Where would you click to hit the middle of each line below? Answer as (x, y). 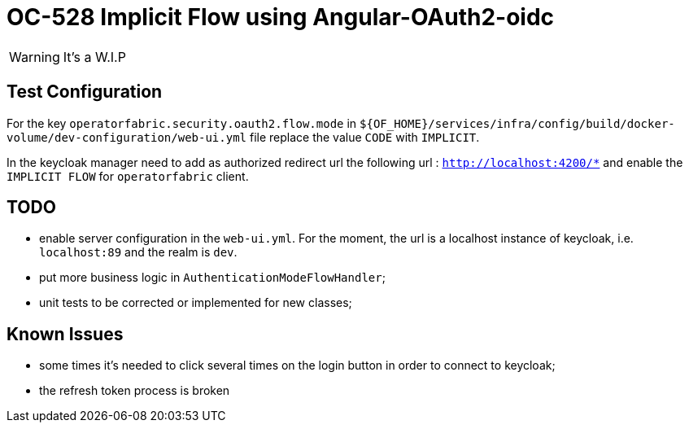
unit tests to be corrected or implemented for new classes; (196, 303)
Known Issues (65, 334)
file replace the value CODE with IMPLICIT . (364, 137)
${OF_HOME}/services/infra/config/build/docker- (517, 123)
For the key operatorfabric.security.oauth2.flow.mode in (182, 123)
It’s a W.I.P (94, 57)
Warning (35, 57)
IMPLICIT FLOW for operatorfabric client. (128, 176)
